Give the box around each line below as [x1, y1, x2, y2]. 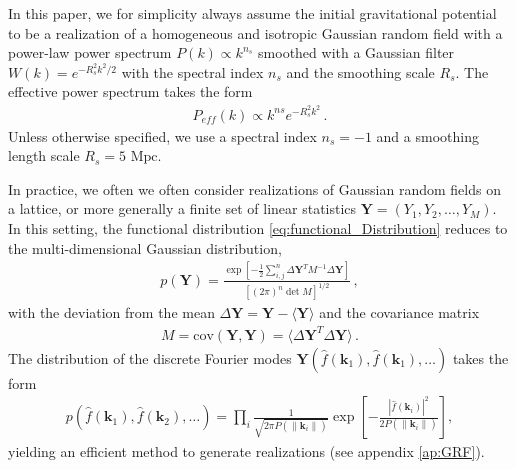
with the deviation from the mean [8, 302, 215, 323]
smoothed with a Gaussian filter [258, 42, 455, 63]
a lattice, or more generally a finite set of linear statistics [8, 198, 357, 219]
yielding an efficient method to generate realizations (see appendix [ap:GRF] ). [8, 441, 485, 462]
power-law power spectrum [8, 42, 172, 63]
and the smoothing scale [286, 61, 435, 82]
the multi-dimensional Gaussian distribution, [8, 237, 282, 258]
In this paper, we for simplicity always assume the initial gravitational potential [8, 3, 497, 23]
